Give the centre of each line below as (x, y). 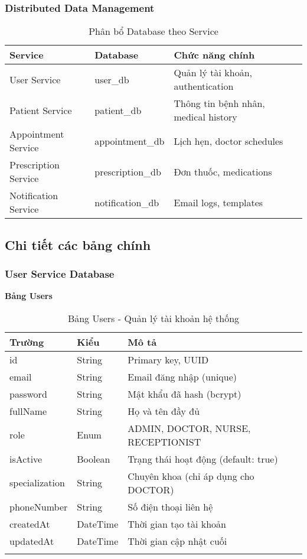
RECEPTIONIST (164, 441)
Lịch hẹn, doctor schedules (228, 141)
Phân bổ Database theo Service (153, 31)
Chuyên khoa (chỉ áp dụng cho (191, 476)
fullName (28, 411)
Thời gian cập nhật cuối (177, 541)
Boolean (94, 459)
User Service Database (60, 273)
